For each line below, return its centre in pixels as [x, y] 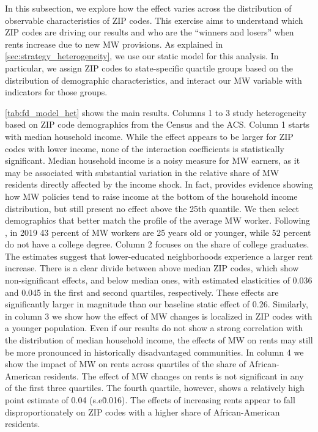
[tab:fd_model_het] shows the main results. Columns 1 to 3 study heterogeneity [156, 112]
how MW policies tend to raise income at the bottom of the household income [151, 196]
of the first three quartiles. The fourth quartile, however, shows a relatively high [155, 388]
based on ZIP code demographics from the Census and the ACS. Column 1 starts [157, 124]
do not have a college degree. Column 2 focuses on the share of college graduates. [157, 244]
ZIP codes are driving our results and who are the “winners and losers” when [150, 32]
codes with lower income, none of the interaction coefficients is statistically [145, 148]
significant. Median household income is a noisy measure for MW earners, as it [153, 160]
